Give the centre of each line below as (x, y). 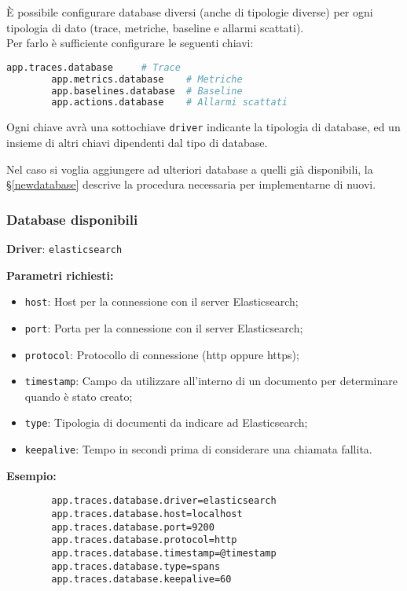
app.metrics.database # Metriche (147, 79)
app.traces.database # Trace (93, 67)
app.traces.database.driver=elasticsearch (164, 501)
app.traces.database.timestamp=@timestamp (164, 553)
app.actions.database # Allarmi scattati (169, 103)
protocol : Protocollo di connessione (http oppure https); (162, 354)
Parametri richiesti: (60, 275)
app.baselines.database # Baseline (147, 91)
